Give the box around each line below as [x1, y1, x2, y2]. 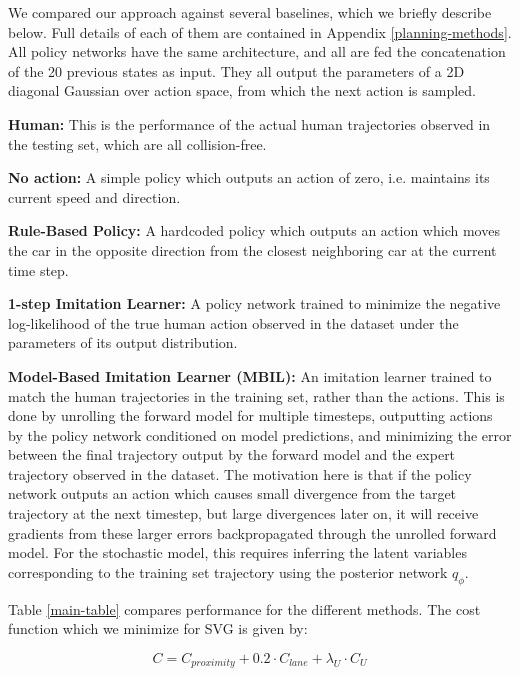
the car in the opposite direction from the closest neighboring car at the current [8, 239, 497, 260]
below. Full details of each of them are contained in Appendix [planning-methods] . [8, 21, 512, 42]
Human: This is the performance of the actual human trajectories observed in [8, 113, 491, 134]
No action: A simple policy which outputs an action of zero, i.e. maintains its [8, 167, 490, 188]
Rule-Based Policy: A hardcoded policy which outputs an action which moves [8, 220, 500, 241]
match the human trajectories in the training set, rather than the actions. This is [8, 385, 505, 406]
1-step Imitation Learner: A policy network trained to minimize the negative [8, 293, 501, 314]
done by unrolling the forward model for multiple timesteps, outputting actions [8, 405, 493, 426]
